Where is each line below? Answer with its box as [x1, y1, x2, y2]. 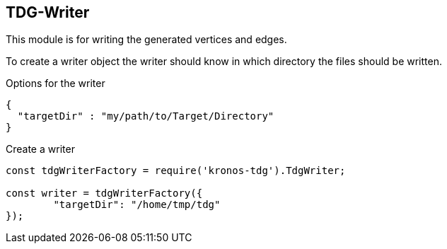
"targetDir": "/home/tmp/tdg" [53, 199, 221, 211]
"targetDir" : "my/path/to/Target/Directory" [17, 110, 274, 122]
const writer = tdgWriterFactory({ [6, 187, 203, 199]
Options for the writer [6, 77, 105, 90]
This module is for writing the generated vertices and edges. [6, 33, 287, 46]
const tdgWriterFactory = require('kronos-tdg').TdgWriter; [6, 165, 346, 177]
